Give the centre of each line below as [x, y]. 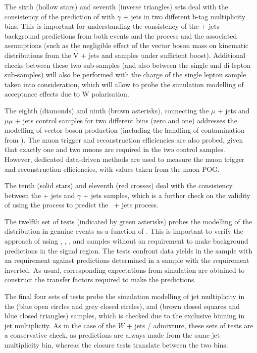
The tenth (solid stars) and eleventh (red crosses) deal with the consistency [119, 185]
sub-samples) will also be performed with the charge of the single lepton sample [125, 75]
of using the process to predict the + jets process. [81, 205]
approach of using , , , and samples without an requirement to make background [126, 241]
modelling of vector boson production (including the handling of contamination [125, 130]
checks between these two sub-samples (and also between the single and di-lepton [128, 65]
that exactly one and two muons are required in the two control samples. [115, 149]
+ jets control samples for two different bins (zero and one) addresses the [126, 120]
